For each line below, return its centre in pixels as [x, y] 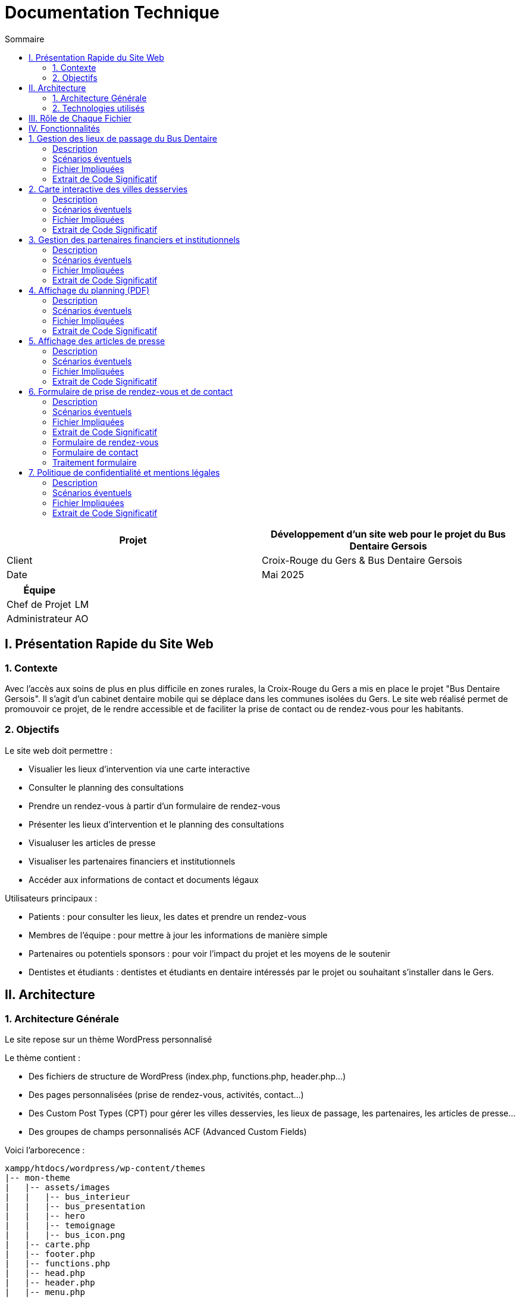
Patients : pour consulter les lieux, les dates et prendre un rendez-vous [167, 916]
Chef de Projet [39, 604]
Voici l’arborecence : [45, 1150]
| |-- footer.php [50, 1254]
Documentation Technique [112, 13]
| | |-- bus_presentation [75, 1206]
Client [20, 560]
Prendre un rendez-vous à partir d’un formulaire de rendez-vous [155, 806]
